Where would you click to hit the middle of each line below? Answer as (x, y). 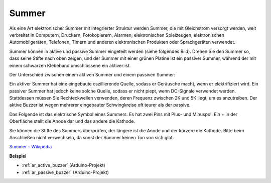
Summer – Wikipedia (31, 147)
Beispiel (18, 156)
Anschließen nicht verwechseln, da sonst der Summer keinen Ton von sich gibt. (92, 138)
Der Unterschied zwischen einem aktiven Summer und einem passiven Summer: (92, 74)
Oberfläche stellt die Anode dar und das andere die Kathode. (72, 121)
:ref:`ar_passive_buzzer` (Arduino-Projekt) (65, 172)
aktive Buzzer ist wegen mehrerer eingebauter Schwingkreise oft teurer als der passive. (100, 105)
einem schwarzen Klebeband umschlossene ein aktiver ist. (70, 65)
